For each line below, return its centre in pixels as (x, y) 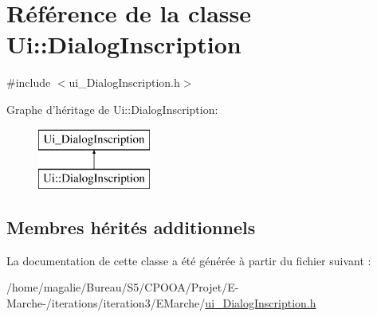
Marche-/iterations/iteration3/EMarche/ (106, 303)
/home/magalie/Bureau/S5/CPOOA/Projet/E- (123, 287)
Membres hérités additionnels (131, 227)
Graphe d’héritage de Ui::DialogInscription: (112, 109)
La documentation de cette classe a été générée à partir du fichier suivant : (189, 260)
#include (29, 82)
